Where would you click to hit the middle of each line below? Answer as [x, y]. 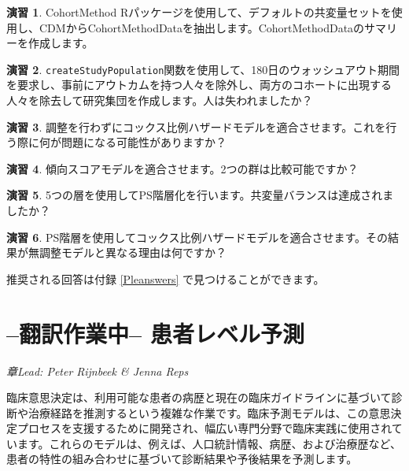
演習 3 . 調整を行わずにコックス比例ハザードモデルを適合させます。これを [196, 126]
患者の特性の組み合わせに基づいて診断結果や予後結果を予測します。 [182, 459]
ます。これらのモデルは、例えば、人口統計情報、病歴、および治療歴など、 [209, 443]
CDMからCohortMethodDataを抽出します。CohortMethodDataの [202, 27]
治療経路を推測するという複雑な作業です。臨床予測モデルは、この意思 [209, 412]
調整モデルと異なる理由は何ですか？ [133, 252]
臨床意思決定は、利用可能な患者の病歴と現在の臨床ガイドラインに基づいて [199, 397]
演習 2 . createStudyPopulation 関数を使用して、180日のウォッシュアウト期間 [203, 69]
